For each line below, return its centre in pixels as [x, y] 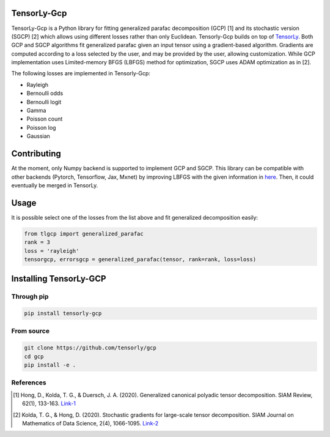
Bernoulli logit [44, 102]
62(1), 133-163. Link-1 [49, 403]
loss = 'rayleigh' [52, 251]
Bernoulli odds [45, 93]
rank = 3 [37, 242]
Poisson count [45, 119]
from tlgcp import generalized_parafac [84, 233]
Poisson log [41, 127]
